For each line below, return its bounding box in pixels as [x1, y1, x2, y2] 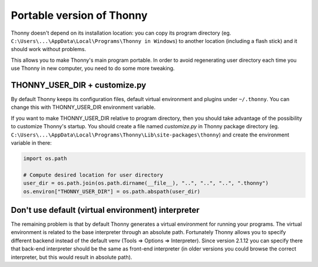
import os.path [23, 155, 67, 162]
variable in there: [11, 139, 52, 146]
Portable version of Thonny [11, 9, 148, 22]
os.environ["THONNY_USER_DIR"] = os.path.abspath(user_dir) [23, 188, 201, 195]
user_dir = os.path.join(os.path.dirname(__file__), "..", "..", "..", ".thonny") [23, 180, 269, 186]
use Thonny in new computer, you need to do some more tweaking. [11, 65, 175, 72]
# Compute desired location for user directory [23, 171, 163, 178]
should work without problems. [11, 46, 87, 53]
